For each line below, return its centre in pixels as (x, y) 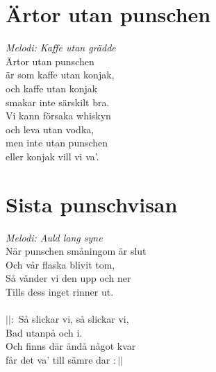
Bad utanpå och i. (44, 332)
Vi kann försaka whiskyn (58, 116)
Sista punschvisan (92, 204)
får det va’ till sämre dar (58, 359)
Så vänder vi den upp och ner (68, 278)
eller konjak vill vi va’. (52, 156)
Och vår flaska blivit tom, (60, 264)
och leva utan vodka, (50, 129)
